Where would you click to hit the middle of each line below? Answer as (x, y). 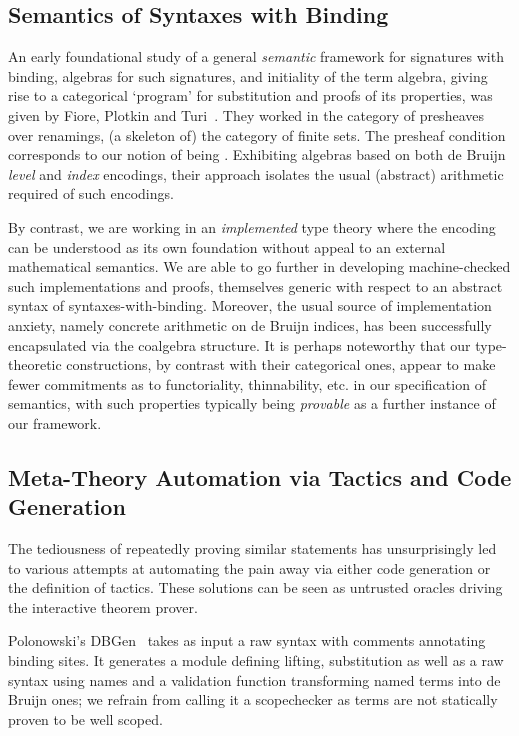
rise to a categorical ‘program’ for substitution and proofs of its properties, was (250, 95)
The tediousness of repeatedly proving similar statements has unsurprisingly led (252, 548)
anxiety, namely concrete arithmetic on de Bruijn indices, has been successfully (250, 324)
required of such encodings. (91, 193)
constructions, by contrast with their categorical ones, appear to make (281, 364)
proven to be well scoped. (85, 718)
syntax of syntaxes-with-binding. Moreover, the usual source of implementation (250, 305)
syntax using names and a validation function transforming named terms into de (254, 679)
